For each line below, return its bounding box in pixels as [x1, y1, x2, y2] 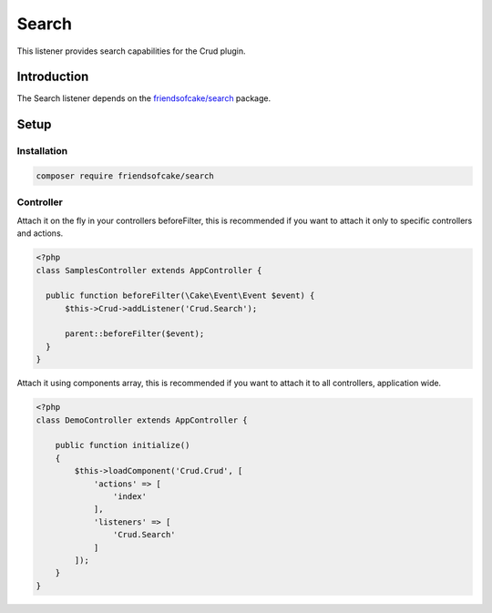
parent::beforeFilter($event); [65, 329, 205, 339]
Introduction [16, 69, 89, 85]
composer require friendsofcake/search [36, 171, 214, 181]
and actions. [16, 228, 64, 239]
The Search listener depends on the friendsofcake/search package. [16, 93, 272, 104]
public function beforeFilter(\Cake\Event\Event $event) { [46, 291, 315, 301]
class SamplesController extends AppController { [36, 265, 262, 275]
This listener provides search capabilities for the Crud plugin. [16, 46, 246, 56]
